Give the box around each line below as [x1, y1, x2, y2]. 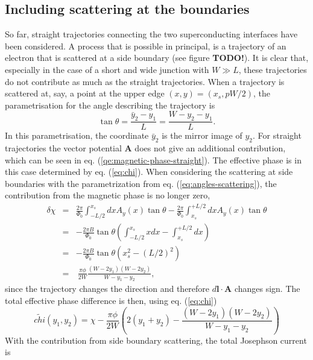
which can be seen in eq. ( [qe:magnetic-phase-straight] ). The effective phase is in [5, 153, 302, 166]
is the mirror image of [162, 129, 242, 142]
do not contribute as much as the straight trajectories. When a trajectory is [5, 75, 285, 87]
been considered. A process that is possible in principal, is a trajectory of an [5, 39, 286, 52]
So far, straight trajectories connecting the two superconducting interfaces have [5, 28, 298, 40]
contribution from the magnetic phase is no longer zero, [5, 189, 210, 201]
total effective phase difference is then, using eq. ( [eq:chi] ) [5, 294, 217, 307]
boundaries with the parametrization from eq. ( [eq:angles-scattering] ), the [5, 177, 277, 189]
